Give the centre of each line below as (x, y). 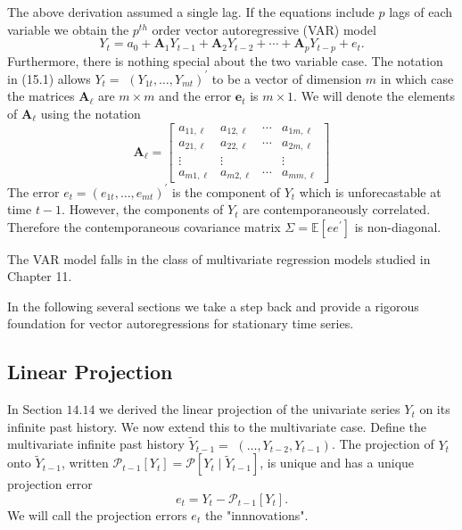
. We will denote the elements (374, 96)
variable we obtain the (68, 29)
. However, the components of (143, 209)
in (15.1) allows (49, 78)
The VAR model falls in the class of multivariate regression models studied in (219, 258)
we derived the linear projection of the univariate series (250, 409)
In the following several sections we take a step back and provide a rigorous (213, 306)
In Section (35, 409)
